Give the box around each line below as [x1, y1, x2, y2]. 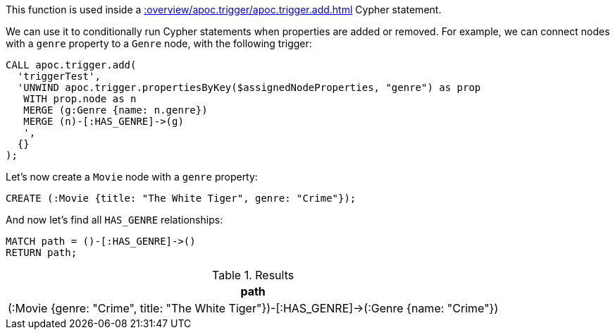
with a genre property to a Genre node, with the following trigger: [6, 37, 312, 49]
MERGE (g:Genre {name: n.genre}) [23, 104, 208, 116]
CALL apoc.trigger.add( [6, 59, 137, 71]
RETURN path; [6, 247, 77, 258]
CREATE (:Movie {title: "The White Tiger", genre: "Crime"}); [6, 193, 356, 204]
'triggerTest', [17, 71, 101, 82]
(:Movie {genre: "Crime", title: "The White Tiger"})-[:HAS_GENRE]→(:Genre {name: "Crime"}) [8, 301, 499, 315]
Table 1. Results [212, 268, 294, 282]
